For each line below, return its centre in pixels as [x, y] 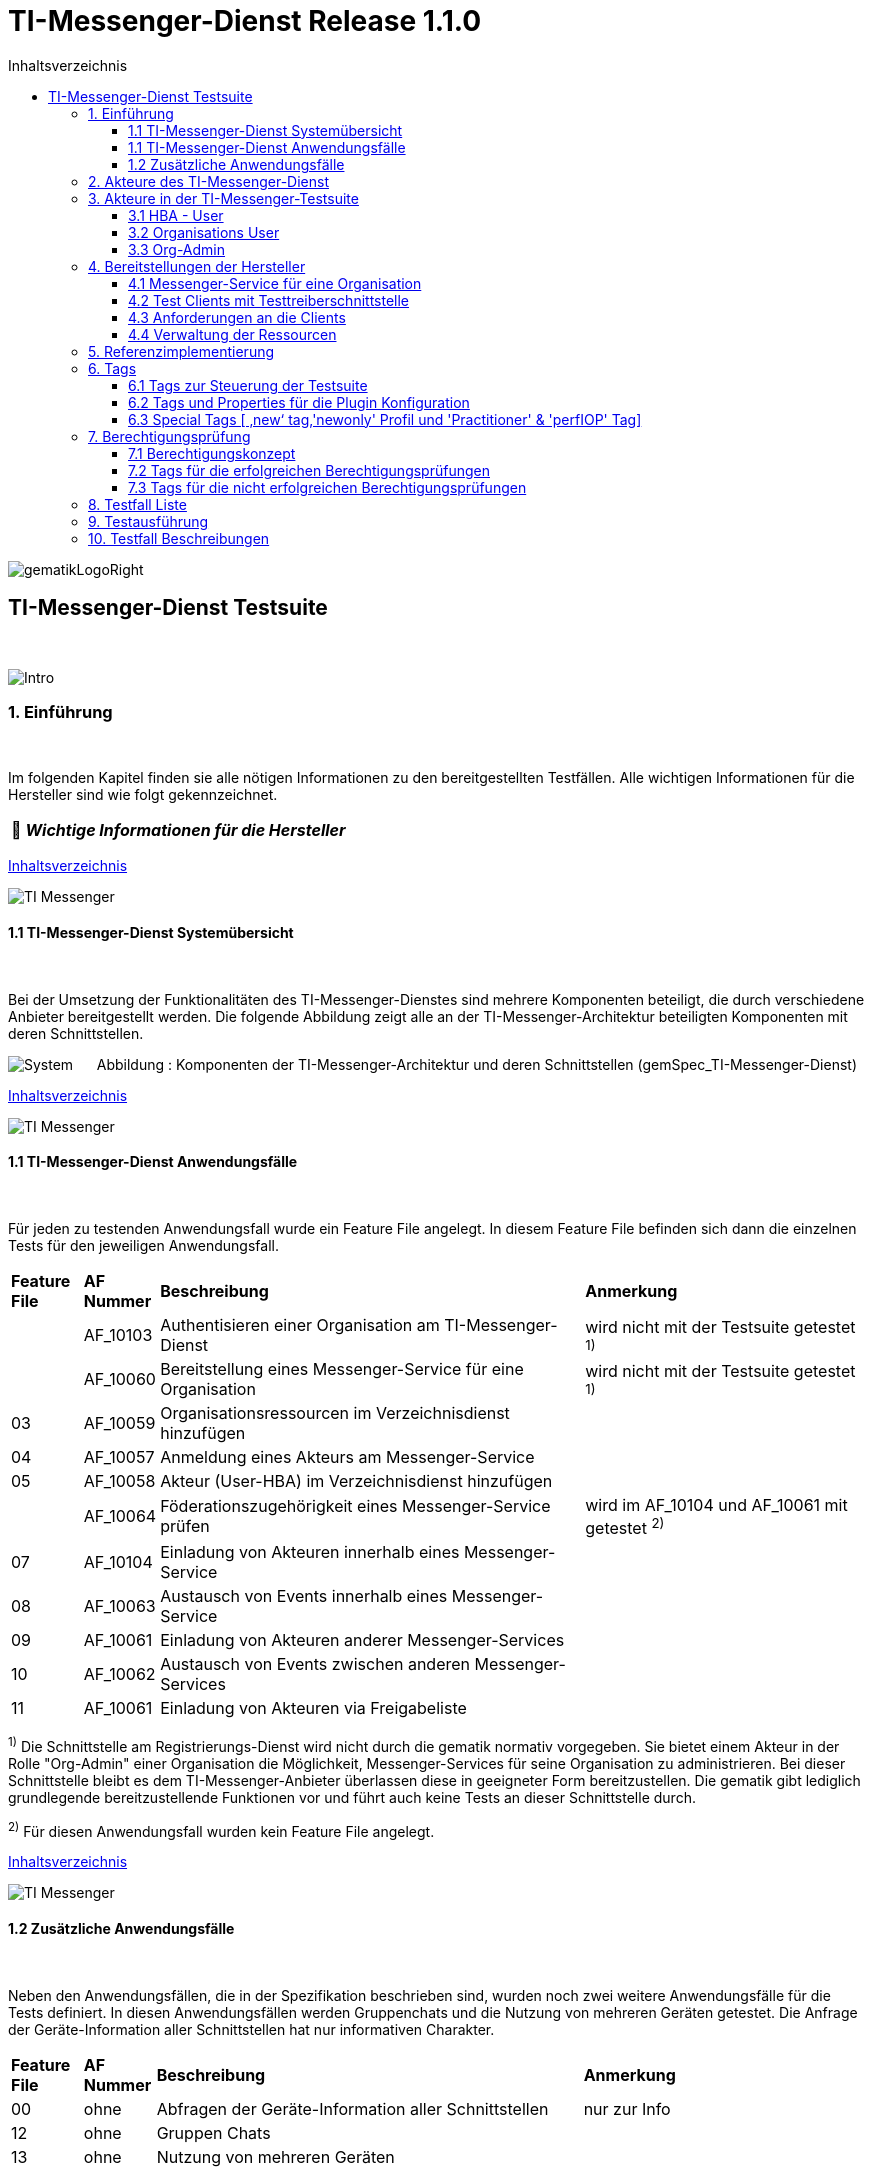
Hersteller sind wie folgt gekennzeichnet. [143, 795]
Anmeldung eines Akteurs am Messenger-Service [347, 1456]
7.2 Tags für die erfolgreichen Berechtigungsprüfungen [309, 470]
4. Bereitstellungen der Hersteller [197, 266]
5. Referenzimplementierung [181, 351]
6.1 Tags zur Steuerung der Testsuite [248, 385]
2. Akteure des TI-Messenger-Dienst [208, 181]
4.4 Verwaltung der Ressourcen [232, 334]
